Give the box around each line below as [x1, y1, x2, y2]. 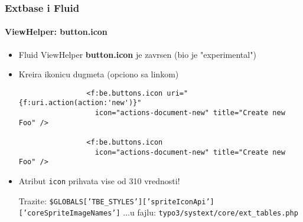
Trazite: [18, 194, 47, 207]
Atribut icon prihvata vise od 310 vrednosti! [18, 175, 180, 187]
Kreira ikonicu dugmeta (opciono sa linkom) [18, 68, 179, 80]
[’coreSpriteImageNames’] [18, 209, 120, 218]
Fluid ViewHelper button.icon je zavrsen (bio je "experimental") [18, 48, 256, 60]
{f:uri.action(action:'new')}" [18, 99, 142, 107]
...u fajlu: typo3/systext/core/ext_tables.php [123, 206, 298, 218]
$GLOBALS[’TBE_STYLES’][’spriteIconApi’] [49, 197, 214, 206]
